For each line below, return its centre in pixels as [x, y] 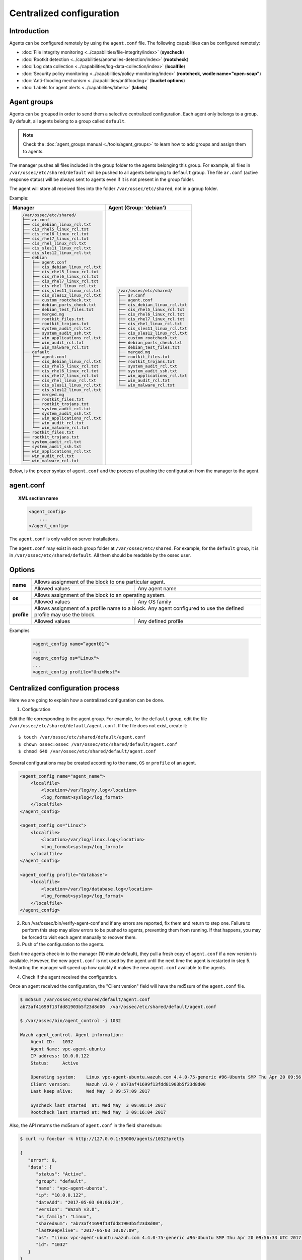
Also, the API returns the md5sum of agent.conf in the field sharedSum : [86, 1125]
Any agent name [157, 588]
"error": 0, [43, 1160]
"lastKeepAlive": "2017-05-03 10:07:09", [88, 1231]
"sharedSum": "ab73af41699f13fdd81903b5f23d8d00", [100, 1224]
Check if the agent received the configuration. [70, 977]
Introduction [29, 31]
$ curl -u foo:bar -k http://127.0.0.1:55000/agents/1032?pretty [102, 1139]
